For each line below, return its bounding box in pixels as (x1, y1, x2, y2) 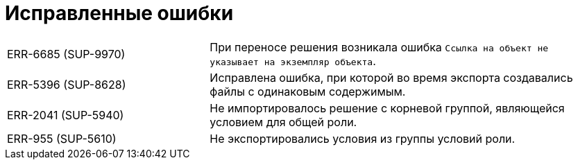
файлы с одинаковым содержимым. (210, 84, 406, 98)
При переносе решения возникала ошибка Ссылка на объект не (210, 40, 549, 54)
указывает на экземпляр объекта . (210, 53, 376, 68)
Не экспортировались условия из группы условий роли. (210, 131, 516, 146)
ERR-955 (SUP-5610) (7, 131, 117, 146)
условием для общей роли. (210, 114, 357, 129)
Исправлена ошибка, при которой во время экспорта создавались (210, 70, 573, 85)
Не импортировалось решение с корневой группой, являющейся (210, 101, 565, 115)
